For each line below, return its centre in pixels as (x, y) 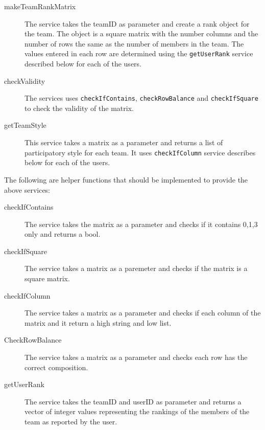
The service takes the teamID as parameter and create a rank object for (137, 23)
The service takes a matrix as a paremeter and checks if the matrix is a (136, 268)
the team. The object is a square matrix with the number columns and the (141, 33)
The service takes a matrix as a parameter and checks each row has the (136, 357)
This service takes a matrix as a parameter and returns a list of (124, 142)
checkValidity (25, 81)
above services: (27, 189)
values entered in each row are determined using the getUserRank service (139, 53)
